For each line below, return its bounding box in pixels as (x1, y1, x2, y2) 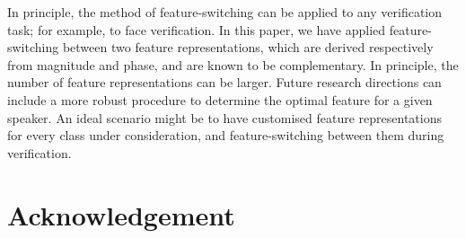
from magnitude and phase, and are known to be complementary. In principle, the (7, 55, 459, 74)
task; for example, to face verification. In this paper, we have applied (7, 20, 386, 39)
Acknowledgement (7, 196, 235, 233)
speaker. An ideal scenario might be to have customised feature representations (7, 108, 443, 127)
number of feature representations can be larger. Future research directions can (7, 73, 442, 92)
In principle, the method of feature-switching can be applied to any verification (7, 3, 443, 21)
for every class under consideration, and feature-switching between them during (7, 126, 444, 145)
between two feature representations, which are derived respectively (62, 38, 434, 57)
